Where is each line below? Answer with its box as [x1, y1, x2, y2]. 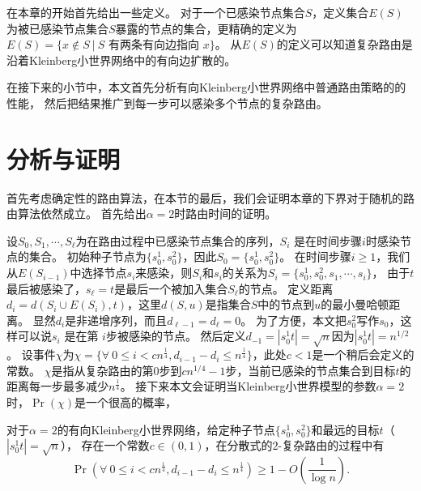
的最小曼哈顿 [321, 296, 389, 313]
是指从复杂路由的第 [51, 361, 154, 378]
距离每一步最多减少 [6, 378, 108, 395]
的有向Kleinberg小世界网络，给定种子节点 [57, 421, 275, 438]
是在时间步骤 [294, 232, 363, 249]
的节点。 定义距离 [238, 280, 334, 297]
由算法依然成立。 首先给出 [6, 205, 147, 222]
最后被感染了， [6, 280, 86, 297]
